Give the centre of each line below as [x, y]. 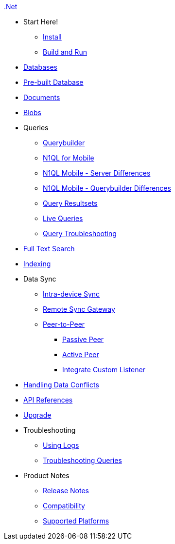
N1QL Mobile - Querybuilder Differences [107, 188]
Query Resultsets [70, 203]
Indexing [37, 264]
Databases [40, 67]
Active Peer [81, 354]
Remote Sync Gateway [79, 309]
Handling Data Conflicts [61, 385]
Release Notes [66, 491]
